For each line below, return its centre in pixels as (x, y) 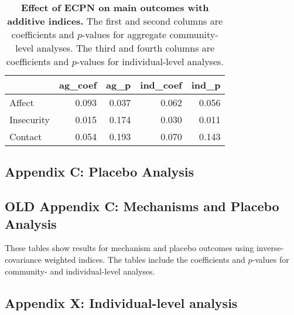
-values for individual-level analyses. (150, 61)
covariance (23, 259)
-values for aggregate (124, 34)
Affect (22, 102)
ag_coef (78, 85)
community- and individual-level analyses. (80, 271)
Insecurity (30, 119)
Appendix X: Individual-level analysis (121, 302)
